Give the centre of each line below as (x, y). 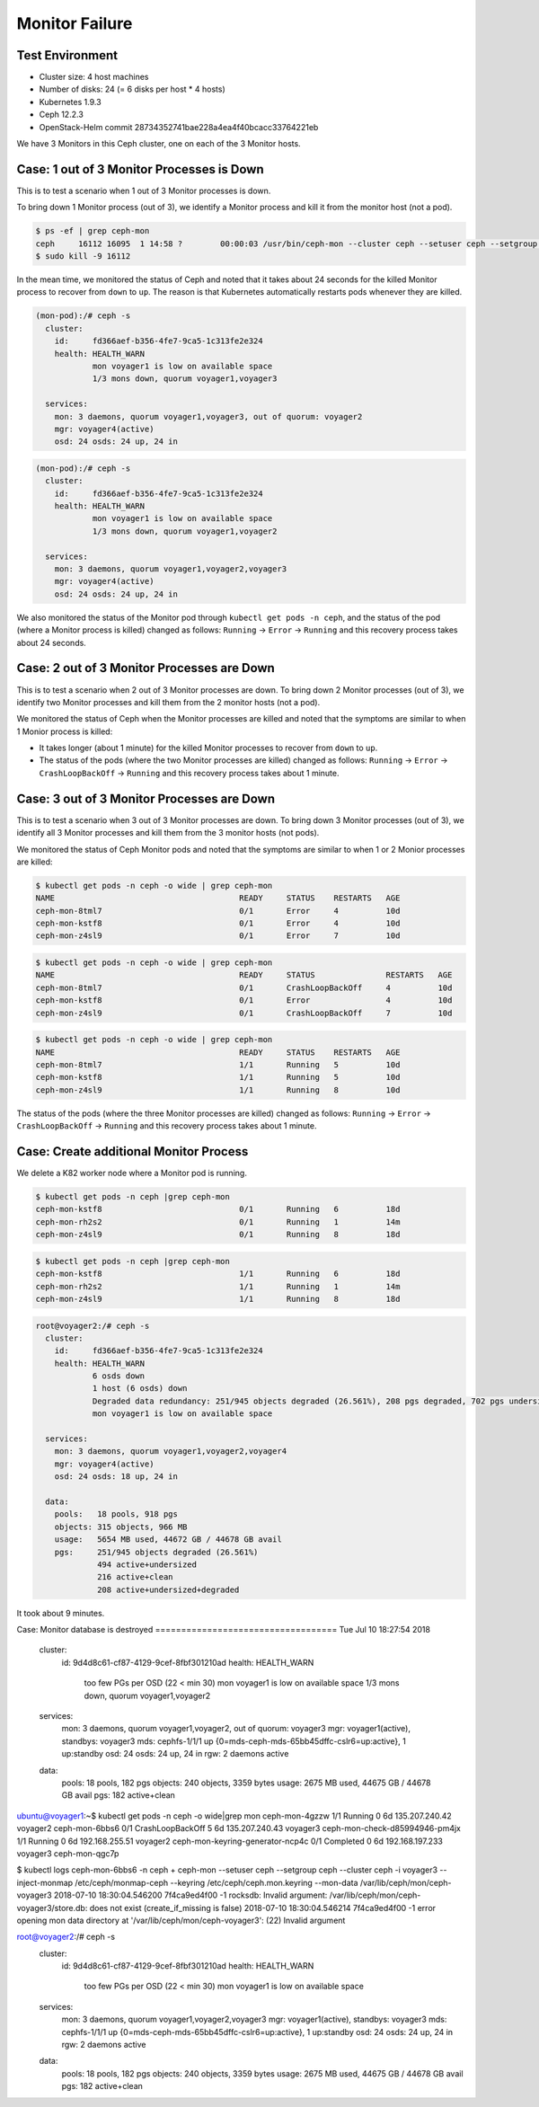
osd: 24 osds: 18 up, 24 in (116, 1477)
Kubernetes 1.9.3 (71, 102)
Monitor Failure (75, 23)
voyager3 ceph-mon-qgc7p (68, 1853)
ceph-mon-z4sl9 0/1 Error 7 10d (218, 936)
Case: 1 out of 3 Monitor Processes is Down (140, 169)
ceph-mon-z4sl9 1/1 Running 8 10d (218, 1090)
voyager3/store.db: (52, 1908)
